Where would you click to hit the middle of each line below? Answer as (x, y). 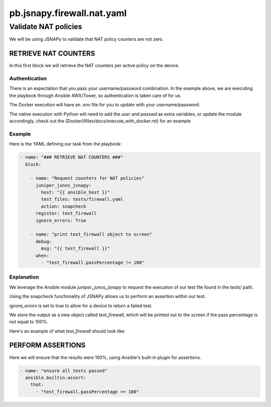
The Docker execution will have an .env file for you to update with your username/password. (105, 105)
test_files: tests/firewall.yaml (82, 199)
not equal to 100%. (29, 322)
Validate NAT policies (46, 27)
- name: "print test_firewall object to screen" (91, 234)
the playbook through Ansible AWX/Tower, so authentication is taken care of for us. (95, 95)
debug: (44, 241)
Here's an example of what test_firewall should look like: (67, 331)
